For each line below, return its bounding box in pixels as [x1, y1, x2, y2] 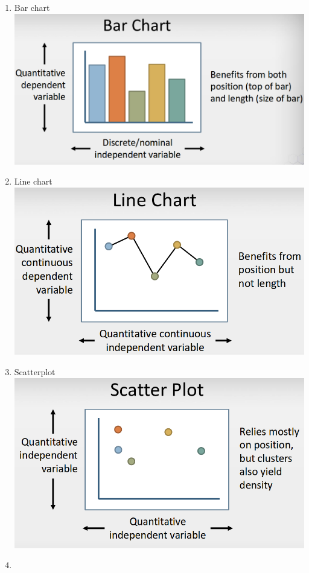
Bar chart [14, 1, 50, 13]
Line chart [14, 175, 53, 188]
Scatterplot [14, 366, 56, 378]
